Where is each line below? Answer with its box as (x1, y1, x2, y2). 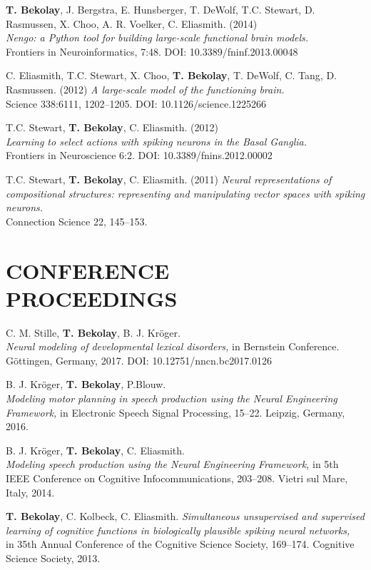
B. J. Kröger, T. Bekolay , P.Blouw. (6, 377, 166, 392)
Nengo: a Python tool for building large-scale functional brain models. (6, 30, 309, 45)
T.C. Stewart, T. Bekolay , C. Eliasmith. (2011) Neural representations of (6, 171, 332, 186)
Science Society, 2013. (6, 550, 101, 565)
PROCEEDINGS (6, 283, 178, 312)
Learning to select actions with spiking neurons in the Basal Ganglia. (6, 133, 308, 148)
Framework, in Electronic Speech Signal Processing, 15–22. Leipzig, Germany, (6, 404, 345, 419)
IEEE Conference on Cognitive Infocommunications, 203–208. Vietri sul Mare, (6, 470, 348, 485)
